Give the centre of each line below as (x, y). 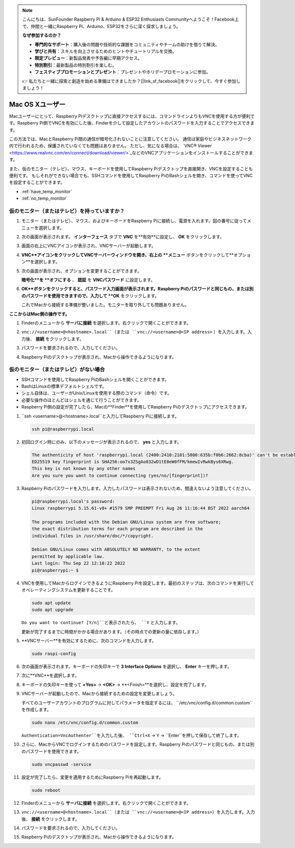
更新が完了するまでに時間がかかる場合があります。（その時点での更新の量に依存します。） (111, 631)
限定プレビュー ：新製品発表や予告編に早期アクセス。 (88, 58)
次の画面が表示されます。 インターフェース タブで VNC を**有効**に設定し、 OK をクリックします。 (123, 237)
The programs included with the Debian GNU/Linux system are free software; (126, 522)
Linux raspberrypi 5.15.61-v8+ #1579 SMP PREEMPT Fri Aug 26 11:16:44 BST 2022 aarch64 (141, 508)
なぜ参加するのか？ (42, 35)
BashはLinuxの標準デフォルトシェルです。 (64, 386)
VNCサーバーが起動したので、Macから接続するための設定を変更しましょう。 (99, 693)
